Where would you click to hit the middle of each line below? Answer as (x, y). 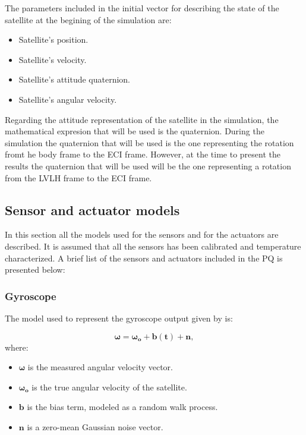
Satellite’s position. (53, 40)
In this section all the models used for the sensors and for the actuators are (142, 234)
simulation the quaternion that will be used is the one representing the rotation (149, 142)
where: (17, 347)
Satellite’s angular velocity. (68, 99)
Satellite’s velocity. (53, 59)
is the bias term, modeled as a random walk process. (122, 407)
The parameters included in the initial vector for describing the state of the (142, 8)
